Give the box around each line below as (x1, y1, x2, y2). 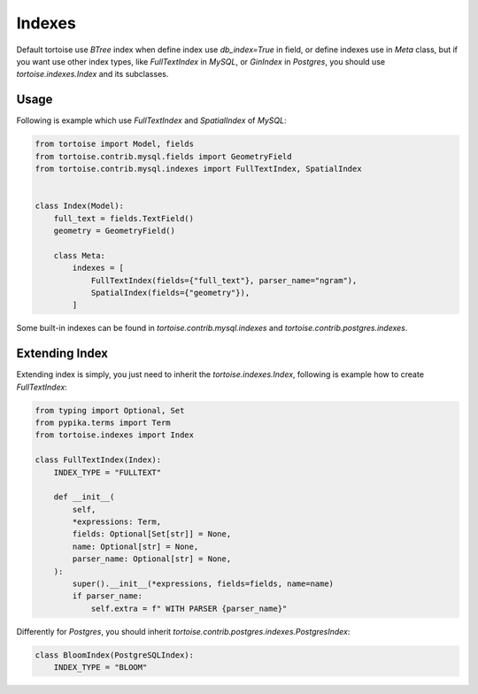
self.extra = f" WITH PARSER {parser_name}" (90, 603, 288, 613)
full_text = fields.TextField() (53, 213, 195, 223)
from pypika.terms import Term (35, 417, 172, 428)
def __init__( (53, 492, 115, 502)
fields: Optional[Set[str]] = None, (72, 529, 232, 539)
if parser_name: (72, 591, 143, 601)
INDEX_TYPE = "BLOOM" (53, 662, 148, 673)
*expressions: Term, (72, 517, 162, 527)
